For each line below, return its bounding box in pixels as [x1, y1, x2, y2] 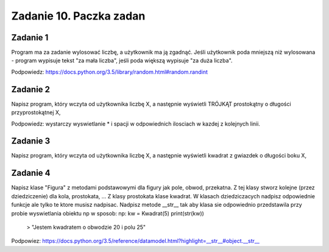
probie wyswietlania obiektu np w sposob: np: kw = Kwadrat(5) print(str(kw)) [11, 209, 204, 217]
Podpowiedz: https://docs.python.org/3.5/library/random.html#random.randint [11, 68, 208, 76]
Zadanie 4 [11, 168, 51, 178]
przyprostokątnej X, [11, 109, 61, 116]
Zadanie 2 [11, 84, 51, 95]
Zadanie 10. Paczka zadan [11, 9, 146, 23]
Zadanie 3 [11, 136, 51, 146]
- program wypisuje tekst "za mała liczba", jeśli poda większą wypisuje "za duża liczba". [11, 57, 233, 64]
